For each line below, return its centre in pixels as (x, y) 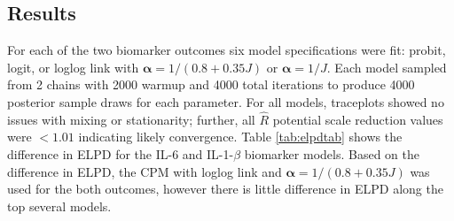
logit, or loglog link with (73, 67)
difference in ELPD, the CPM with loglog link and (145, 171)
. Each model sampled (387, 67)
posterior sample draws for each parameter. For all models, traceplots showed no (226, 101)
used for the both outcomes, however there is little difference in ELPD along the (225, 189)
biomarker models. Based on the (332, 153)
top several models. (59, 206)
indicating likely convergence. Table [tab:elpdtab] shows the (240, 137)
